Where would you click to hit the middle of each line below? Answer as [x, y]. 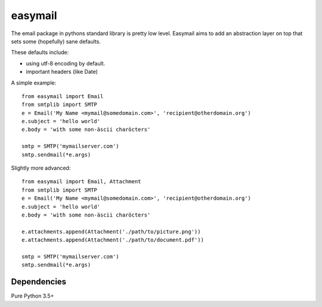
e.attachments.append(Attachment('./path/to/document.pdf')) [113, 240]
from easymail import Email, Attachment [81, 182]
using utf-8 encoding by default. [66, 63]
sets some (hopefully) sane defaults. [56, 41]
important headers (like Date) [62, 72]
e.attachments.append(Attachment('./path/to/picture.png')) [111, 231]
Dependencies [39, 282]
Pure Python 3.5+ [32, 296]
